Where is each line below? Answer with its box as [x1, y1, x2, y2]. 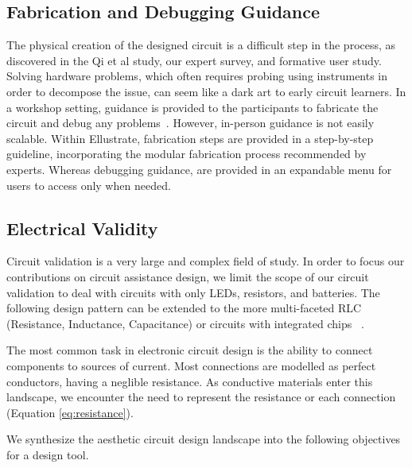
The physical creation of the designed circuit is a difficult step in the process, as [6, 37, 396, 53]
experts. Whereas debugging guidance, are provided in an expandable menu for [6, 161, 392, 177]
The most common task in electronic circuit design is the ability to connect [6, 342, 373, 358]
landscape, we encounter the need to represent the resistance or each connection [6, 389, 396, 405]
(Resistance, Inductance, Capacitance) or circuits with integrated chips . [6, 315, 364, 331]
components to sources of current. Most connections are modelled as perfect [6, 357, 376, 373]
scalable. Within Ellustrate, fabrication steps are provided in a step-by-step [6, 130, 374, 146]
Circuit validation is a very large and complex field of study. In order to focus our [6, 253, 405, 269]
